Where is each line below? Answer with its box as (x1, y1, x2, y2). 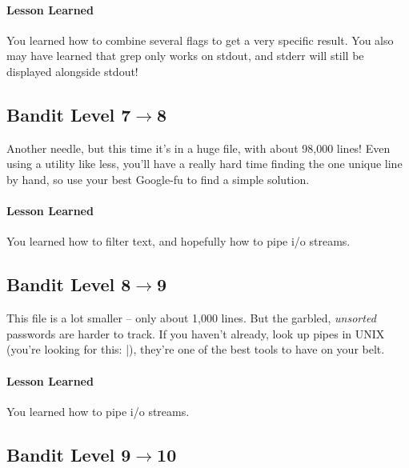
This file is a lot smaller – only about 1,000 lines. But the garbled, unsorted (6, 310, 376, 326)
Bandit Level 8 (6, 272, 131, 297)
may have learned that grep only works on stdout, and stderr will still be (6, 47, 364, 64)
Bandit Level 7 (6, 102, 131, 126)
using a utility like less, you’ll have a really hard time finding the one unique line (6, 155, 403, 172)
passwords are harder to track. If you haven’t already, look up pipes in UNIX (6, 325, 385, 342)
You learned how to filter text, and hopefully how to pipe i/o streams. (6, 233, 351, 250)
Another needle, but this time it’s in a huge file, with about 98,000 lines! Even (6, 139, 391, 156)
